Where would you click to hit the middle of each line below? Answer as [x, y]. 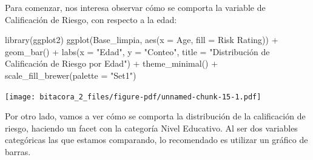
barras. [18, 152]
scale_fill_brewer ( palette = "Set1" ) [71, 75]
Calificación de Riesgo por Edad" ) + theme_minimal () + [112, 63]
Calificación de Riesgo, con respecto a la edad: [91, 19]
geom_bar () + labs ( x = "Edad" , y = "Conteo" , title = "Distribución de [137, 51]
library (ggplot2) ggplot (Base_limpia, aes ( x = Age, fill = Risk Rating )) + [142, 40]
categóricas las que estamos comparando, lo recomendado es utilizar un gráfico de [156, 140]
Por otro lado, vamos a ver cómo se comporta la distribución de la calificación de [155, 116]
